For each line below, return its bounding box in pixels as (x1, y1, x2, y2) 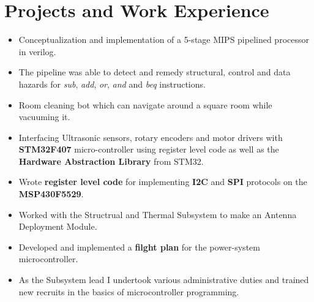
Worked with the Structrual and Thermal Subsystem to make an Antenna (18, 208, 297, 221)
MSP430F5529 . (18, 187, 84, 200)
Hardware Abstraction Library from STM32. (18, 154, 204, 167)
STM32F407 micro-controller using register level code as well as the (18, 143, 279, 156)
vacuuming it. (18, 110, 70, 123)
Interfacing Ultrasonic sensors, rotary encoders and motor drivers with (18, 130, 283, 143)
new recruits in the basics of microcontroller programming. (18, 285, 239, 298)
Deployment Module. (18, 220, 97, 233)
